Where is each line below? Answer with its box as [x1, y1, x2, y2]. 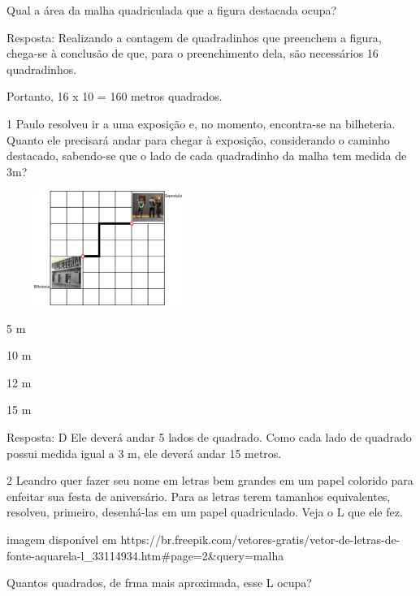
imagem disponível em [6, 531, 117, 547]
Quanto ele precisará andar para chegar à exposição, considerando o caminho [6, 131, 390, 148]
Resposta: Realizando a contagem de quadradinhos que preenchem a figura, [6, 28, 382, 45]
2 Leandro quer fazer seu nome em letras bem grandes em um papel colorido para [6, 472, 414, 489]
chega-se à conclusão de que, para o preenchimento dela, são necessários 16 [6, 45, 379, 62]
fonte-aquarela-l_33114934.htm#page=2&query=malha [6, 546, 284, 564]
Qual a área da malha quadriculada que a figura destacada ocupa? [6, 2, 337, 18]
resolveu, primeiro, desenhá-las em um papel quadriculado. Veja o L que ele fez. [6, 503, 403, 520]
